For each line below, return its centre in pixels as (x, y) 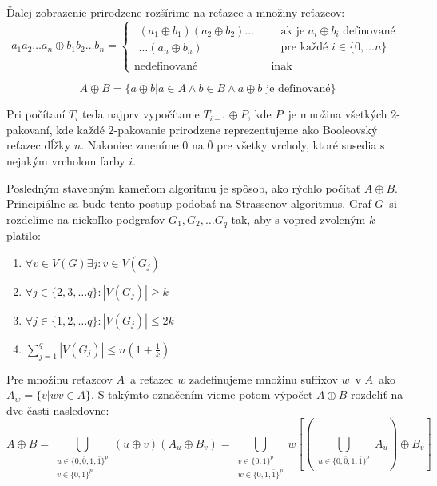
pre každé (304, 48)
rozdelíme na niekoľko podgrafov (86, 219)
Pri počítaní (36, 114)
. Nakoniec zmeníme (130, 145)
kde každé (80, 129)
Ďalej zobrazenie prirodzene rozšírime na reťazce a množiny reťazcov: (176, 12)
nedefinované (166, 66)
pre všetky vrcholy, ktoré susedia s (301, 145)
